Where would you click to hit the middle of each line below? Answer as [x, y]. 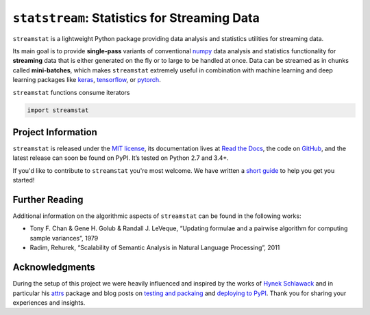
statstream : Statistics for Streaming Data [136, 18]
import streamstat [58, 110]
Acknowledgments [54, 268]
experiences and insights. [49, 302]
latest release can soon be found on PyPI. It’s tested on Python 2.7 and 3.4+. [121, 158]
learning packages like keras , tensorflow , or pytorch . [87, 80]
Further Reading [48, 199]
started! [24, 180]
